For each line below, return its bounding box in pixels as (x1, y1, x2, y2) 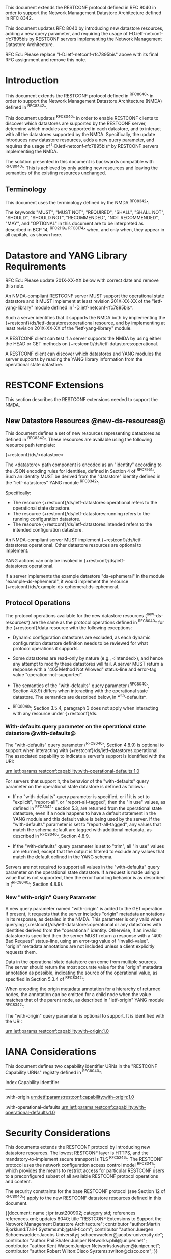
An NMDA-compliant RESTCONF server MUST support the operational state (5, 293, 164, 299)
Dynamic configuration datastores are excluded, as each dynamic (12, 634, 151, 640)
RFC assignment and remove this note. (5, 57, 87, 63)
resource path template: (5, 442, 56, 448)
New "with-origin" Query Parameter (5, 894, 97, 901)
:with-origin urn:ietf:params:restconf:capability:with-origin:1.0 (5, 1094, 134, 1100)
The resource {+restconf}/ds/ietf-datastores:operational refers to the (12, 499, 158, 505)
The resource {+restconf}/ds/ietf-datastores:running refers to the (12, 510, 150, 516)
